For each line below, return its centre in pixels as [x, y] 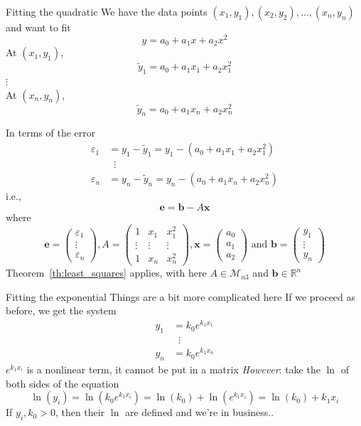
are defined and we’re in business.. [199, 412]
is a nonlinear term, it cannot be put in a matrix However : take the [173, 369]
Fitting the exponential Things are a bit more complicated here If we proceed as [181, 296]
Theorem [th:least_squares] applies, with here [106, 273]
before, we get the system [61, 310]
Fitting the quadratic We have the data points [107, 11]
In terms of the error [51, 133]
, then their [80, 412]
